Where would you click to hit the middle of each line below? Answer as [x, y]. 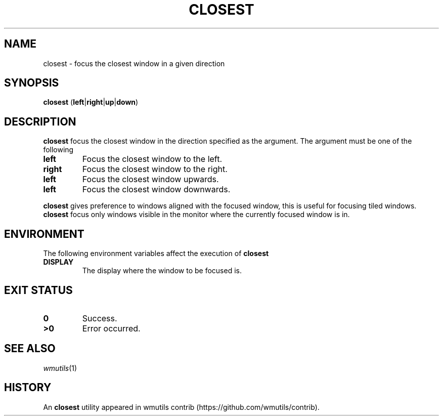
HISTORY [28, 388]
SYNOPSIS [32, 83]
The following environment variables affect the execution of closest [156, 254]
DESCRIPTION [40, 121]
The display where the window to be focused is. [162, 271]
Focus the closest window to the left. [152, 159]
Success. [100, 318]
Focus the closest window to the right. [155, 169]
